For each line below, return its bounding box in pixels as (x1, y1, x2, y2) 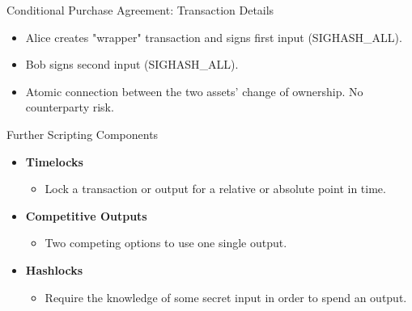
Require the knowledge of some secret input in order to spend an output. (45, 288, 407, 305)
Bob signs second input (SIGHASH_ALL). (25, 56, 239, 73)
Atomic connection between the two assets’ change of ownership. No (25, 82, 363, 99)
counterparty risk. (25, 99, 114, 116)
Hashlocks (25, 261, 83, 278)
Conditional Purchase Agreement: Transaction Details (6, 2, 274, 18)
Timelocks (25, 153, 83, 170)
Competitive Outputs (25, 207, 147, 224)
